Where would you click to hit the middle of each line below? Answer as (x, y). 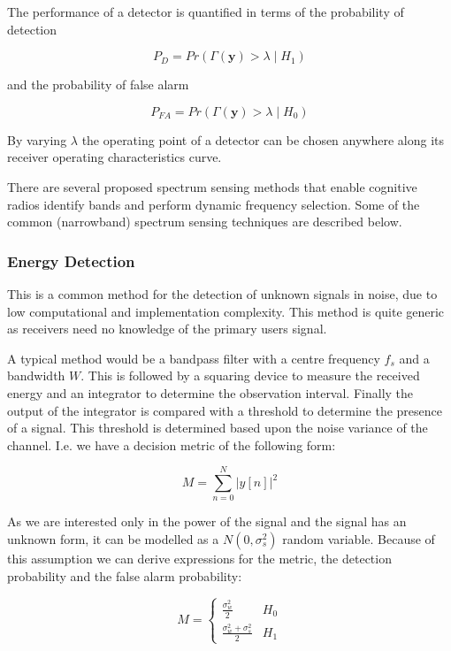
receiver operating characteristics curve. (115, 157)
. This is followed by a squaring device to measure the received (250, 375)
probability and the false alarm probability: (125, 575)
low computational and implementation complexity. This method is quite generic (226, 311)
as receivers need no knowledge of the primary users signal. (167, 329)
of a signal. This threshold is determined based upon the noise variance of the (218, 428)
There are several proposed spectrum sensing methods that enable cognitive (212, 186)
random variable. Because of (359, 539)
